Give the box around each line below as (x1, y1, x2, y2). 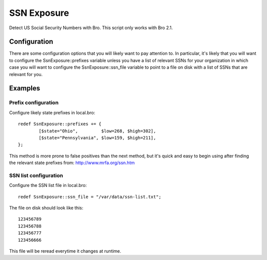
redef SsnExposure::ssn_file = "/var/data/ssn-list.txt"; (18, 194, 162, 200)
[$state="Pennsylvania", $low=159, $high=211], (39, 135, 156, 140)
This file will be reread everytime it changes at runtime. (9, 248, 121, 254)
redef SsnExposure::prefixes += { (18, 121, 101, 127)
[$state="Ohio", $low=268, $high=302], (39, 128, 156, 133)
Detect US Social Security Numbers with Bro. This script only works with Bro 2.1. (9, 25, 173, 31)
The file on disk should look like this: (9, 205, 84, 211)
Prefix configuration (9, 99, 59, 106)
